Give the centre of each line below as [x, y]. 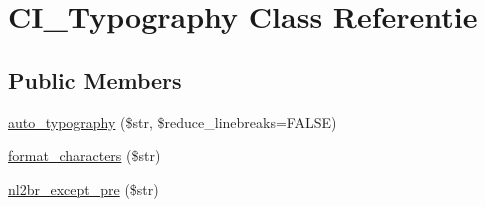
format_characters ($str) [84, 155]
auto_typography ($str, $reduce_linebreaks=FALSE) [172, 121]
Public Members [95, 79]
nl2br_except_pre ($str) [83, 188]
